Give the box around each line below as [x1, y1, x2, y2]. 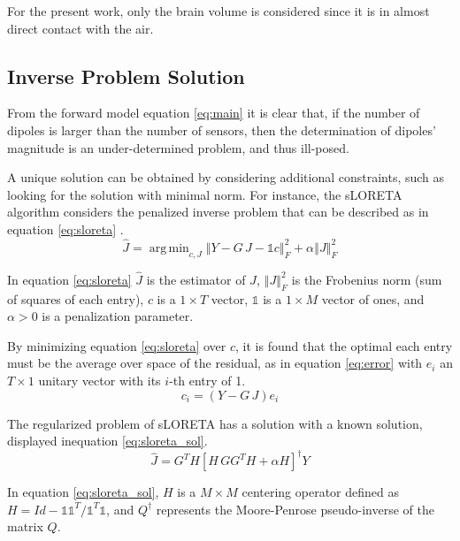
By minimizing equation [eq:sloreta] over [7, 336, 226, 354]
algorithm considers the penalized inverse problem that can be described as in [7, 202, 429, 221]
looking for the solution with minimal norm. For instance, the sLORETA [7, 185, 402, 203]
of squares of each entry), [7, 289, 144, 308]
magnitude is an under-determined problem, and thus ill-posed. [7, 138, 349, 156]
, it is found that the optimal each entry [235, 336, 453, 354]
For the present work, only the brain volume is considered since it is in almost [7, 2, 430, 19]
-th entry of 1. [169, 370, 246, 389]
